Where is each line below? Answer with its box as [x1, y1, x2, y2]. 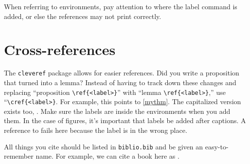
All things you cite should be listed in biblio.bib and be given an [4, 141, 203, 151]
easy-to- [205, 141, 229, 151]
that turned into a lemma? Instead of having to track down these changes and [4, 77, 236, 87]
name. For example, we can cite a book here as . [36, 151, 179, 161]
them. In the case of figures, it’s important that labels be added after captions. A [4, 115, 246, 126]
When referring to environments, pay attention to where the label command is [4, 1, 237, 11]
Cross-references [4, 39, 116, 59]
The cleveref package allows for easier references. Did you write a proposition [4, 68, 239, 78]
